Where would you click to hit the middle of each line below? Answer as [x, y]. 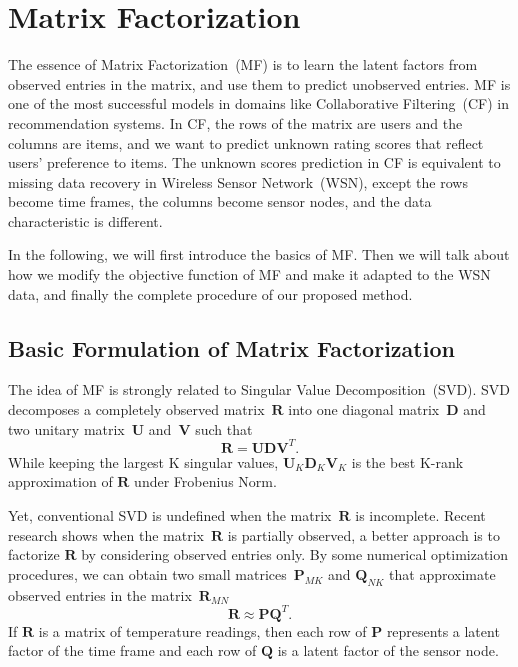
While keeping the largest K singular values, [143, 461]
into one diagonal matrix [364, 409]
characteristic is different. [85, 220]
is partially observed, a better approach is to [363, 534]
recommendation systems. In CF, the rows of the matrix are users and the [235, 122]
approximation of [60, 481]
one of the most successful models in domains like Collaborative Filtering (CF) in [259, 103]
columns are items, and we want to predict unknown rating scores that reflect [246, 142]
